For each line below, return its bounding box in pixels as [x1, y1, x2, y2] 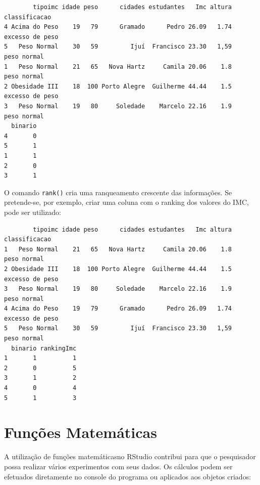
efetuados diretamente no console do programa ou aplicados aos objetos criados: [4, 471, 251, 481]
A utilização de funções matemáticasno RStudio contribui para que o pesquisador [4, 451, 256, 462]
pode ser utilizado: [4, 206, 61, 217]
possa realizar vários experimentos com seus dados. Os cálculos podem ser [4, 461, 233, 471]
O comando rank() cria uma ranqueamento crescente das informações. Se [4, 187, 232, 197]
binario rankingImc [11, 344, 77, 352]
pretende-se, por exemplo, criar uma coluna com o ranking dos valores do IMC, [4, 197, 249, 207]
